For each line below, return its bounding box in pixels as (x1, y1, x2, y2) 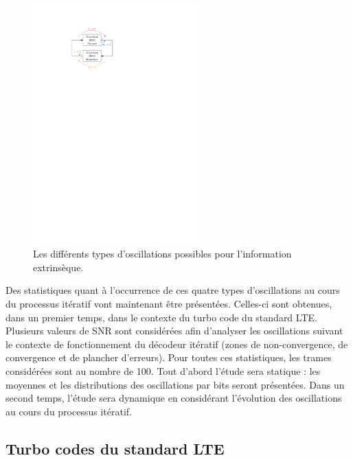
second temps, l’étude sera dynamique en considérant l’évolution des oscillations (5, 391, 342, 405)
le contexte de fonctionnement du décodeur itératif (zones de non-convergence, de (5, 336, 348, 351)
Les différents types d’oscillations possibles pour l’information (33, 246, 292, 261)
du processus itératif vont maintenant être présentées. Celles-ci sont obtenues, (5, 296, 332, 310)
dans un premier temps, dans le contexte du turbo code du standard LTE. (5, 310, 317, 324)
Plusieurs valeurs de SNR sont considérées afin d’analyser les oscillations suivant (5, 323, 343, 338)
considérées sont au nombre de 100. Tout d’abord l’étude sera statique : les (5, 363, 321, 378)
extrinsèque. (33, 260, 84, 274)
